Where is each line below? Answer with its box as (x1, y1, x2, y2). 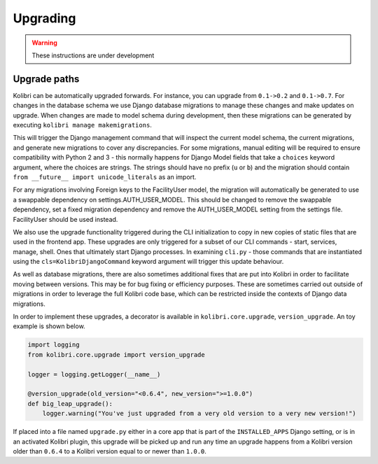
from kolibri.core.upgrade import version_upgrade (27, 351, 206, 358)
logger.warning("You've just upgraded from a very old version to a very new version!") (42, 409, 356, 418)
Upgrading (13, 10, 76, 26)
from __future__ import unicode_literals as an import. (13, 172, 197, 181)
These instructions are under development (31, 51, 155, 59)
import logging (27, 341, 80, 349)
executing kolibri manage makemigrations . (13, 121, 152, 129)
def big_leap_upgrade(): (27, 400, 113, 407)
